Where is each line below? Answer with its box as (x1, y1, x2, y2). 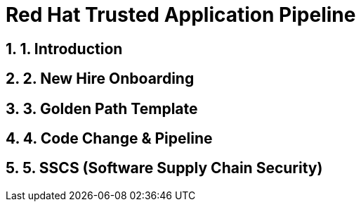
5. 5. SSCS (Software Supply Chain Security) (6, 159, 323, 177)
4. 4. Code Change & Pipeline (6, 130, 213, 148)
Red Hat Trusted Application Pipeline (6, 3, 356, 27)
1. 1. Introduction (6, 39, 123, 58)
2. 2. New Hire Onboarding (6, 70, 195, 88)
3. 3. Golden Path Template (6, 99, 198, 118)
